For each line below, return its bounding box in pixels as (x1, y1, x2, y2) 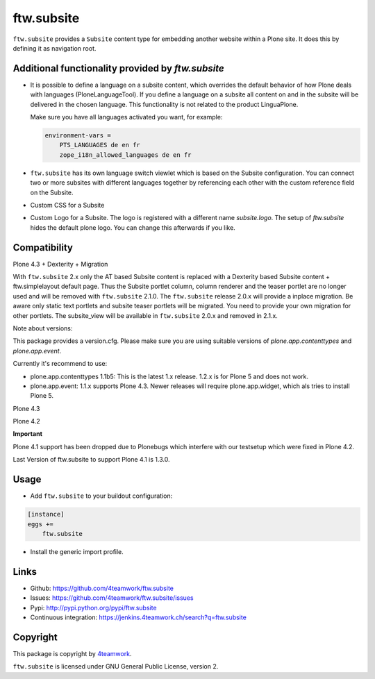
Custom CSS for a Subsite (30, 201, 105, 209)
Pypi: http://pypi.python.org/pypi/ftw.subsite (30, 603, 157, 612)
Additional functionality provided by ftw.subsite (12, 62, 225, 74)
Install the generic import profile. (30, 547, 124, 555)
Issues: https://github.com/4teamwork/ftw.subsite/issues (30, 594, 194, 602)
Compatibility (12, 242, 73, 253)
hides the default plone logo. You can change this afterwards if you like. (30, 223, 235, 232)
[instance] (27, 510, 65, 519)
